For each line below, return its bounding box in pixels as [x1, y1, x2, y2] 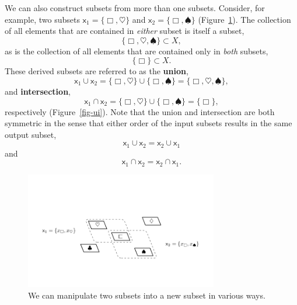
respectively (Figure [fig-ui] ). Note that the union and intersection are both [5, 105, 275, 117]
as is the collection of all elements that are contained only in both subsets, [5, 44, 268, 57]
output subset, [5, 128, 57, 140]
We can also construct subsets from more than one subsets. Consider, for [5, 2, 265, 13]
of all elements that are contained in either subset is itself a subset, [5, 25, 244, 37]
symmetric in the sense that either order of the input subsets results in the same [5, 117, 292, 129]
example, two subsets [5, 13, 80, 25]
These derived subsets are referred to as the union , [5, 65, 188, 77]
